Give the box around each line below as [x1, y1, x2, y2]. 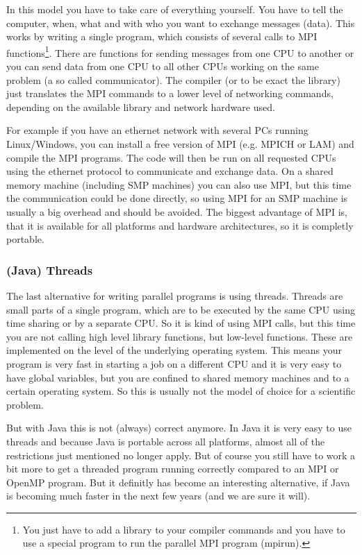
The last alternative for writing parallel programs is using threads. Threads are [6, 288, 343, 302]
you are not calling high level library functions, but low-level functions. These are [6, 329, 353, 343]
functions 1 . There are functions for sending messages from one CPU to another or [6, 43, 354, 60]
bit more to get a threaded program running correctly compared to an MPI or [6, 461, 339, 476]
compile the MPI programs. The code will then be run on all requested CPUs [6, 150, 336, 164]
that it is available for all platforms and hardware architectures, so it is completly [6, 218, 354, 232]
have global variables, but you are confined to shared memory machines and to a [6, 370, 349, 384]
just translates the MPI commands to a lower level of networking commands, [6, 86, 334, 101]
